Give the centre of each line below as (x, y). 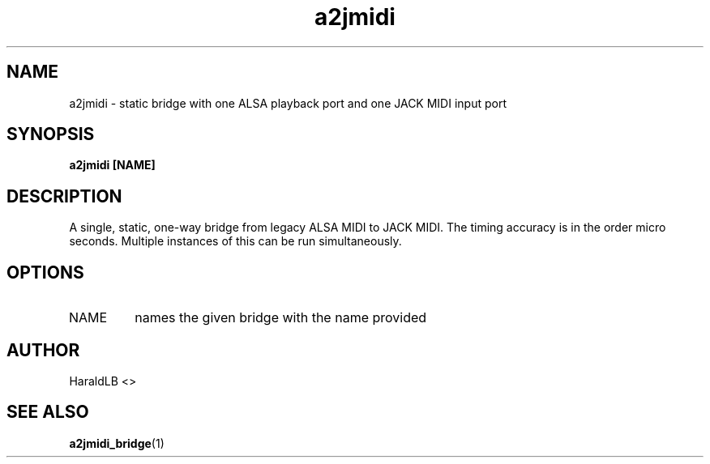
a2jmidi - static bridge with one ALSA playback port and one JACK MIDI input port (288, 103)
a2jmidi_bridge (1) (117, 443)
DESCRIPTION (64, 196)
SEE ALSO (48, 412)
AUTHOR (43, 350)
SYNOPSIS (51, 134)
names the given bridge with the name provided (281, 318)
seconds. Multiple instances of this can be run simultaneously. (235, 241)
